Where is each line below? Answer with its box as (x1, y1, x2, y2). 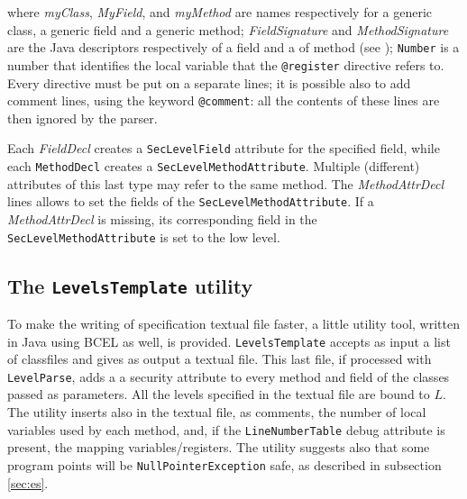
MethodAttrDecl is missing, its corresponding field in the (7, 209, 317, 228)
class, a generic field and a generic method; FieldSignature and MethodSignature (7, 20, 449, 39)
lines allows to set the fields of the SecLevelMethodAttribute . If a (7, 192, 374, 211)
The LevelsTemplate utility (7, 271, 253, 299)
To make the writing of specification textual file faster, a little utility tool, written (7, 313, 460, 332)
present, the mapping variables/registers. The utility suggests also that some (7, 438, 430, 457)
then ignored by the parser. (7, 108, 158, 127)
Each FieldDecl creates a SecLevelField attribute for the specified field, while (7, 139, 440, 158)
